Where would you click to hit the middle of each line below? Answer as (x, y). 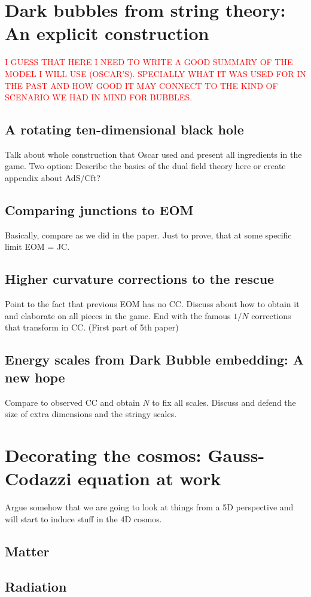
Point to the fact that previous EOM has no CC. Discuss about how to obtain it (152, 304)
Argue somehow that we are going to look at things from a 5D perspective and (149, 507)
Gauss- (236, 455)
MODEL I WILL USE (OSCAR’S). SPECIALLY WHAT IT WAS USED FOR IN (155, 73)
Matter (27, 551)
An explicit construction (107, 33)
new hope (35, 377)
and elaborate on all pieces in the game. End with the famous (118, 315)
